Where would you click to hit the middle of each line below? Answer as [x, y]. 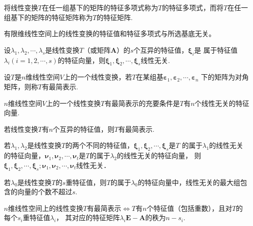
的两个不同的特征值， [100, 145]
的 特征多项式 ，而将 [193, 7]
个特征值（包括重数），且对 [189, 208]
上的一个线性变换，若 [98, 77]
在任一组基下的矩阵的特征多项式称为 [100, 7]
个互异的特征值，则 [84, 129]
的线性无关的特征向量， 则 [159, 155]
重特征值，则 [86, 182]
